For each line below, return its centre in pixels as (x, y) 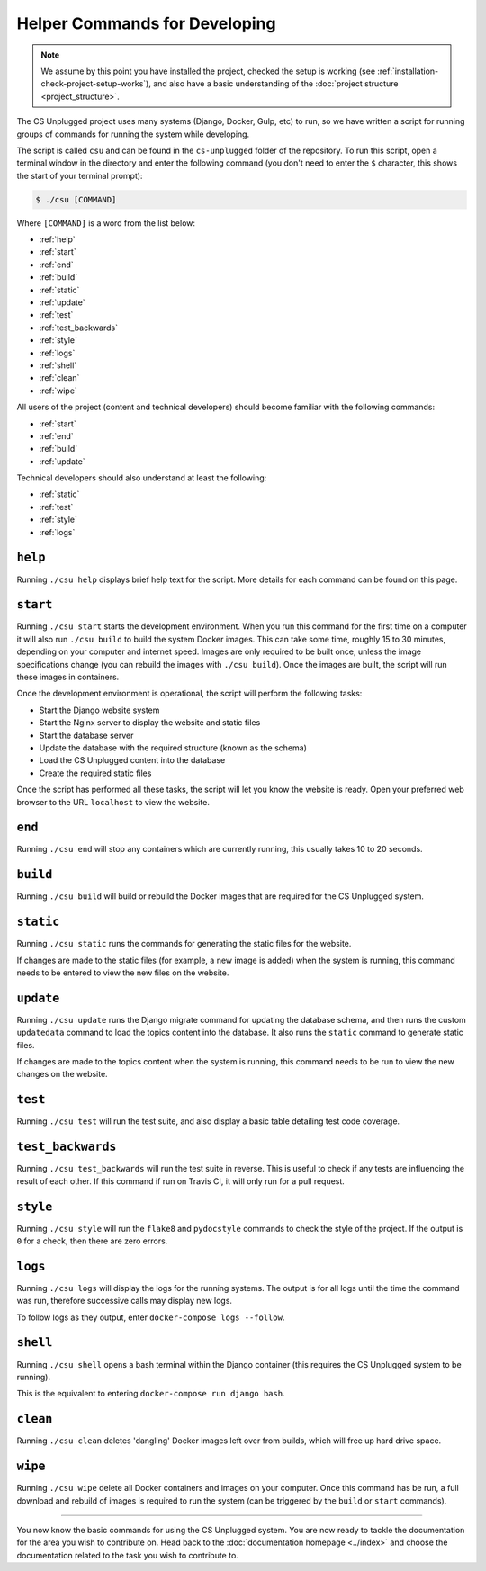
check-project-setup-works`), (96, 84)
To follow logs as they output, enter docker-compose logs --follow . (151, 1317)
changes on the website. (62, 1074)
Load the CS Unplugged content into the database (132, 760)
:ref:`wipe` (58, 391)
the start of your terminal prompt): (80, 175)
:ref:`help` (57, 239)
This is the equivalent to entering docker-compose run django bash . (151, 1394)
